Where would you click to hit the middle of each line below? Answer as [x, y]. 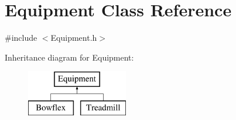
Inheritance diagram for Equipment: [69, 57]
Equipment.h [74, 38]
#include [21, 38]
